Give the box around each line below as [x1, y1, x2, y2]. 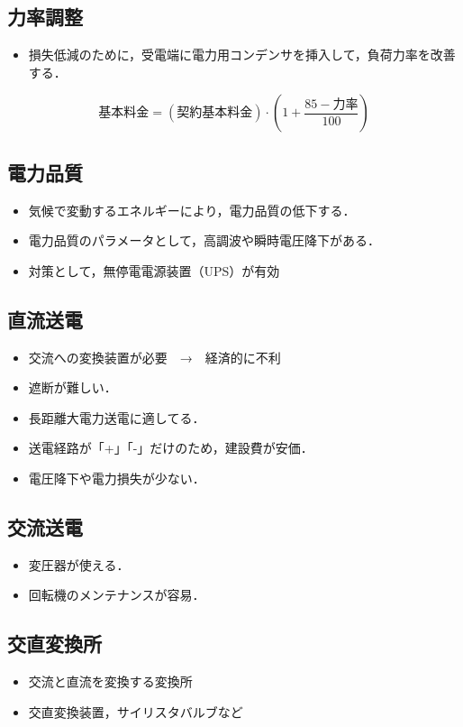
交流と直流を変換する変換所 [28, 672, 193, 691]
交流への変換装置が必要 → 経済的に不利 [28, 347, 281, 366]
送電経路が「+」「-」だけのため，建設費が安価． [28, 438, 313, 457]
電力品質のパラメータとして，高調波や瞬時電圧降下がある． [28, 231, 380, 250]
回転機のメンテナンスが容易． [28, 585, 205, 604]
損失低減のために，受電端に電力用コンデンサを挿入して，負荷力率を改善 [28, 45, 456, 64]
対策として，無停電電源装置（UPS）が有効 [28, 261, 280, 280]
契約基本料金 [177, 106, 253, 120]
